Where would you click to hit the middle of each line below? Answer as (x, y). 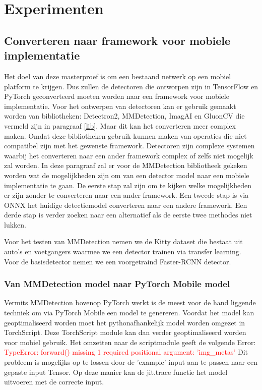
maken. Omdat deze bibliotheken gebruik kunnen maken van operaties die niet (125, 135)
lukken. (15, 224)
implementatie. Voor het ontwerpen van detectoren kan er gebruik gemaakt (120, 106)
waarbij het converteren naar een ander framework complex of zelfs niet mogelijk (129, 155)
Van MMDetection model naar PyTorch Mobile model (117, 284)
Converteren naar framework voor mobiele (117, 40)
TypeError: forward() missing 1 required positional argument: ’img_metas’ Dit (126, 352)
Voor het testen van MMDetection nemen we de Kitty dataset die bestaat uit (123, 241)
